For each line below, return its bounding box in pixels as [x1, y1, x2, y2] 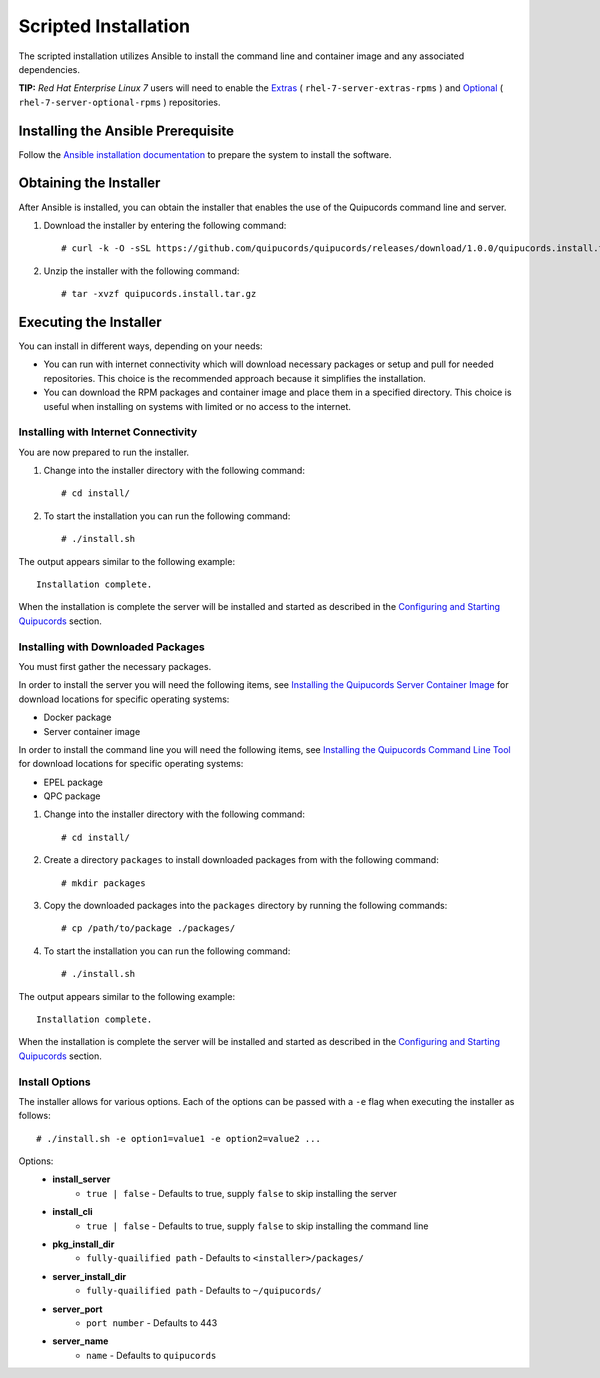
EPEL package [43, 776, 104, 788]
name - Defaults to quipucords [86, 1349, 217, 1361]
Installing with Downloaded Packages [18, 640, 205, 654]
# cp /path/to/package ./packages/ [61, 923, 236, 934]
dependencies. [18, 63, 80, 75]
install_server [52, 1173, 111, 1185]
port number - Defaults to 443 [86, 1317, 218, 1329]
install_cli [52, 1206, 94, 1218]
